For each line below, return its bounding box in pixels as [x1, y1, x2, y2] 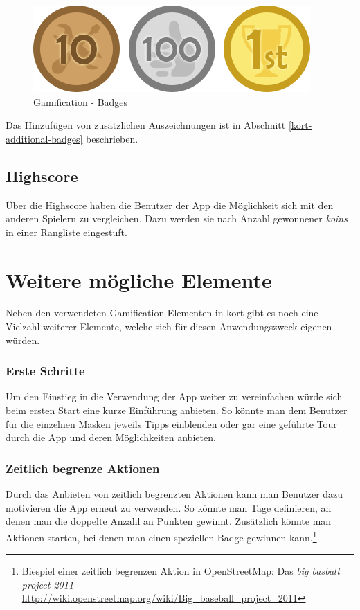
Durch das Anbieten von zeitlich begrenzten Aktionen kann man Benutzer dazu [6, 487, 343, 501]
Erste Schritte [6, 362, 85, 379]
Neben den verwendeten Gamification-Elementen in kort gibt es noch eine [6, 305, 318, 320]
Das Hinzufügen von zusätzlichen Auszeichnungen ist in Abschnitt [6, 118, 286, 132]
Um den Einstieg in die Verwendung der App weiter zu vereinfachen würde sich [6, 389, 343, 404]
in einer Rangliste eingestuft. [6, 224, 127, 239]
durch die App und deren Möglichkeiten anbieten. [6, 430, 216, 445]
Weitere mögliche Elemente [6, 265, 272, 294]
